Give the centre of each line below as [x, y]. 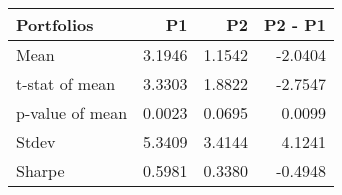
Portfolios [55, 24]
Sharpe [40, 170]
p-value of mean [72, 112]
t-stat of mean [66, 83]
